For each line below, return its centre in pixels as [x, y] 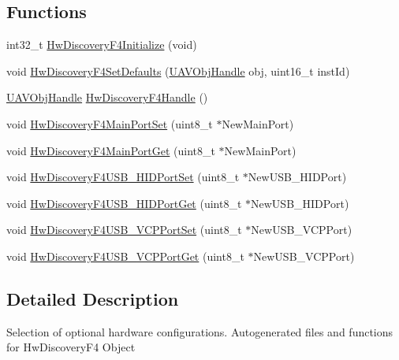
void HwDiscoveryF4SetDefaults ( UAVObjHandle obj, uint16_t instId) [178, 71]
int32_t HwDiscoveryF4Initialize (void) [102, 45]
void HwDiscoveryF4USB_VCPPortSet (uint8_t [124, 230]
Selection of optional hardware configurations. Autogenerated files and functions [200, 331]
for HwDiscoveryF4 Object [71, 347]
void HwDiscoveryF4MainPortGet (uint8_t [111, 150]
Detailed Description [93, 298]
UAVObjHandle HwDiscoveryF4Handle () [107, 97]
